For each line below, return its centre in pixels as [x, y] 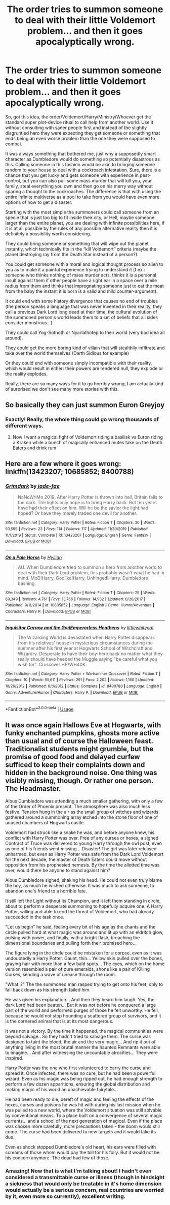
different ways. [25, 426]
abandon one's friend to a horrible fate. [46, 891]
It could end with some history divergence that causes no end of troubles [82, 301]
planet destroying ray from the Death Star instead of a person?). [72, 254]
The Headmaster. [33, 789]
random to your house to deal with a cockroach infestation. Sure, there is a [83, 170]
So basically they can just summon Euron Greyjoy [85, 405]
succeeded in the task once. [35, 917]
